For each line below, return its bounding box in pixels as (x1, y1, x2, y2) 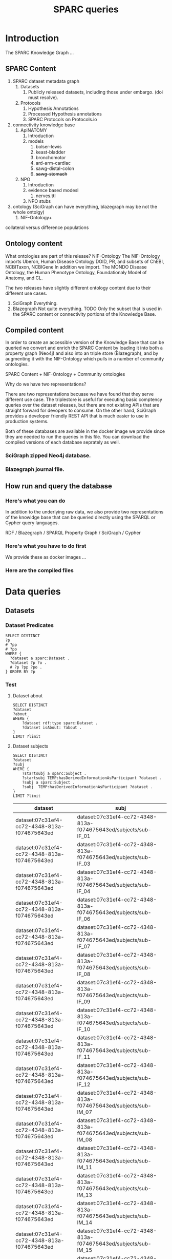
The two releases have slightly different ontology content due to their (5, 284, 151, 291)
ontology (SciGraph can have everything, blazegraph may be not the (12, 203, 158, 209)
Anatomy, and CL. (5, 275, 43, 281)
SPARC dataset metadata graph (12, 78, 79, 84)
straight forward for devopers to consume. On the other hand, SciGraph (5, 407, 157, 414)
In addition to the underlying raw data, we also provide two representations (5, 508, 164, 514)
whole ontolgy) (12, 209, 45, 215)
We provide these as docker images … (5, 554, 86, 560)
